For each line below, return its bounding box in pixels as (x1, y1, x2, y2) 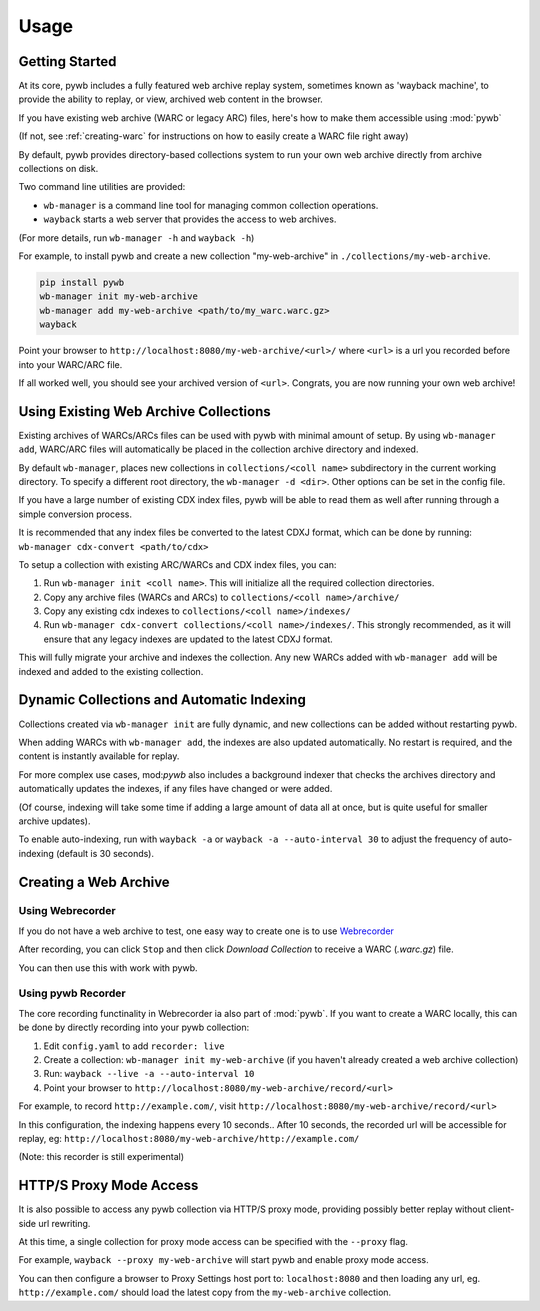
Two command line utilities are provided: (18, 181, 186, 193)
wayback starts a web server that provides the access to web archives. (43, 213, 337, 225)
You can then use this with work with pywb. (18, 961, 199, 974)
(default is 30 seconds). (55, 847, 155, 859)
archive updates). (18, 815, 91, 827)
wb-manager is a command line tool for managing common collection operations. (43, 199, 379, 211)
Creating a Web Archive (18, 873, 170, 890)
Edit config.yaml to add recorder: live (43, 1040, 225, 1052)
